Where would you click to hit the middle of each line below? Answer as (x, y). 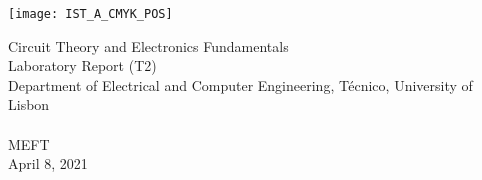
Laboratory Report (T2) (82, 65)
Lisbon (29, 104)
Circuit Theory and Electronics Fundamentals (148, 45)
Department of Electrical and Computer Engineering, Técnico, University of (240, 84)
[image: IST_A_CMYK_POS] (90, 14)
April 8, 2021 (48, 163)
